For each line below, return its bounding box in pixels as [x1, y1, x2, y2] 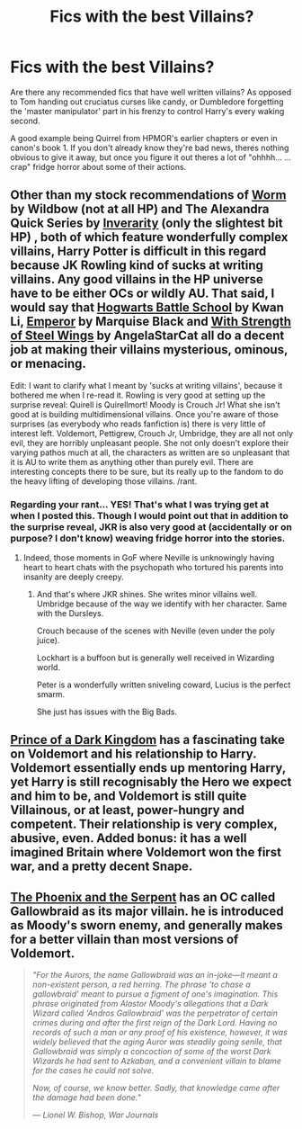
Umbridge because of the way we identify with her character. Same [36, 598, 288, 609]
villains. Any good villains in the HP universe [10, 272, 264, 287]
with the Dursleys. [36, 608, 104, 619]
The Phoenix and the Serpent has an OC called [10, 889, 276, 905]
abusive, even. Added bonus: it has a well [10, 830, 247, 847]
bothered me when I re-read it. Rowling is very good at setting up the [10, 390, 266, 400]
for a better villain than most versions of [10, 931, 239, 946]
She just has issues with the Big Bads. [36, 706, 178, 717]
